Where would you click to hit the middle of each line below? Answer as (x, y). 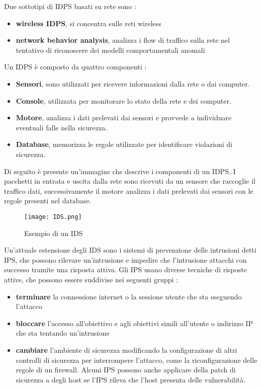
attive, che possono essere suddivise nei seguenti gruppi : (91, 279)
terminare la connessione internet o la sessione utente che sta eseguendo (129, 296)
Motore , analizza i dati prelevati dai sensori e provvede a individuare (124, 118)
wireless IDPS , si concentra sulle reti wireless (89, 23)
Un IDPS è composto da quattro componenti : (75, 67)
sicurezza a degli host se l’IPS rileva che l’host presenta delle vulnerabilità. (130, 379)
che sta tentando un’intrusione (63, 333)
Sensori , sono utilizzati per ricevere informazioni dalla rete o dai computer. (133, 83)
